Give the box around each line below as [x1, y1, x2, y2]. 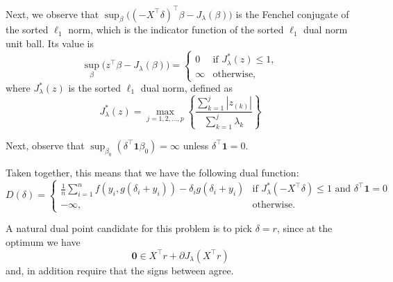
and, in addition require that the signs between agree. [6, 263, 234, 277]
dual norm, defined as [140, 81, 233, 95]
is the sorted [68, 81, 122, 95]
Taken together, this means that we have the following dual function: [6, 165, 299, 179]
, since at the [276, 221, 333, 235]
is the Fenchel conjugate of [235, 6, 349, 21]
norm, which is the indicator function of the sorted [68, 22, 284, 37]
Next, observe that [6, 138, 85, 152]
